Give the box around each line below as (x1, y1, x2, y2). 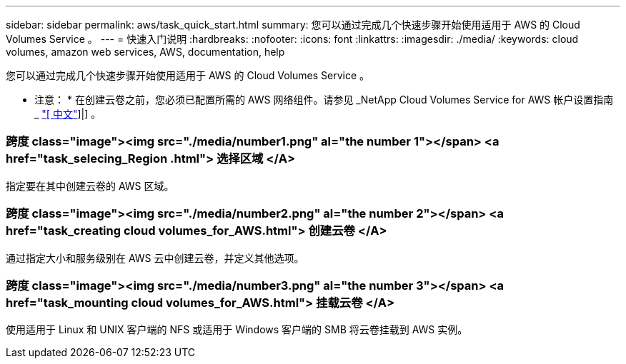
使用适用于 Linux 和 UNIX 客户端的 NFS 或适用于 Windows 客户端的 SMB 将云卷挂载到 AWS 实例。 (6, 323, 468, 336)
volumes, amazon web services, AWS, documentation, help (6, 46, 285, 58)
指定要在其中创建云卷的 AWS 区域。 (6, 179, 174, 192)
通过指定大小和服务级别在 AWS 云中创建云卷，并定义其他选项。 (6, 251, 304, 264)
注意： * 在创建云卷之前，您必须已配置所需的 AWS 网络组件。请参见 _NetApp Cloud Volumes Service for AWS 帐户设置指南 (34, 93, 614, 106)
